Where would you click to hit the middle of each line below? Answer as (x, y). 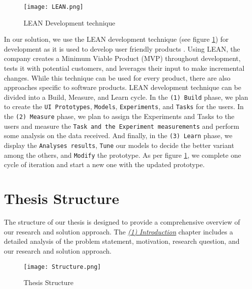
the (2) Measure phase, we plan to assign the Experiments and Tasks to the (119, 116)
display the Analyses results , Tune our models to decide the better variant (119, 145)
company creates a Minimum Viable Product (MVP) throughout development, (122, 58)
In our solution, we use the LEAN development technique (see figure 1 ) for (116, 39)
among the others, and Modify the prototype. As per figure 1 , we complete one (123, 155)
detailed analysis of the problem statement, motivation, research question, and (122, 241)
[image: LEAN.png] (54, 7)
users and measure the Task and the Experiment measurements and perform (122, 126)
